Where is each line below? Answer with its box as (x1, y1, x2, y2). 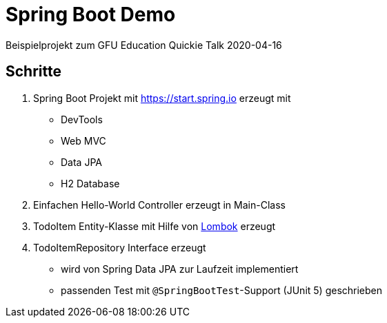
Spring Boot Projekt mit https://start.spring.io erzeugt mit (33, 92, 291, 104)
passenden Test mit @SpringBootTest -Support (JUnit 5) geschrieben (61, 284, 383, 296)
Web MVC (61, 134, 106, 147)
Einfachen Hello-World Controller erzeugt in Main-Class (33, 198, 286, 211)
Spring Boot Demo (6, 3, 176, 26)
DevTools (61, 113, 103, 125)
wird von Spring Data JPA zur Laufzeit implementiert (61, 262, 299, 275)
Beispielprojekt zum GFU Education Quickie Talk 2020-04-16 (6, 39, 282, 51)
